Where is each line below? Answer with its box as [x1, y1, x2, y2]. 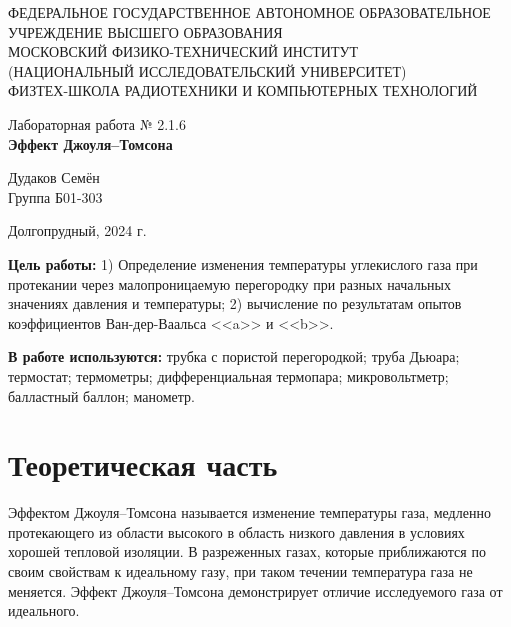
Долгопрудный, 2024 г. [8, 220, 147, 241]
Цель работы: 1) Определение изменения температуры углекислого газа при [8, 253, 478, 274]
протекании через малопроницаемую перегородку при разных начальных [8, 273, 451, 294]
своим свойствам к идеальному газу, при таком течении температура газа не [8, 561, 473, 581]
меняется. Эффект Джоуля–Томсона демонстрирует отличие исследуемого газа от [8, 580, 503, 601]
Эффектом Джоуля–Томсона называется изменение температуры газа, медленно [8, 502, 491, 523]
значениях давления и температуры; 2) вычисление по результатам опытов [8, 293, 462, 314]
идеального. [8, 600, 80, 621]
